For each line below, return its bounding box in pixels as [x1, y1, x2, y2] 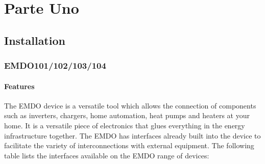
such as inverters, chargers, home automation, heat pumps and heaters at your [4, 110, 250, 121]
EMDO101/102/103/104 [4, 59, 106, 72]
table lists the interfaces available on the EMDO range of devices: [4, 150, 209, 160]
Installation [4, 32, 65, 48]
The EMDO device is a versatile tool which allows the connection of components [4, 100, 256, 111]
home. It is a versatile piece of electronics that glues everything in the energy [4, 120, 245, 130]
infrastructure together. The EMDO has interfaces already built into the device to [4, 130, 261, 141]
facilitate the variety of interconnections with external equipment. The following [4, 140, 254, 151]
